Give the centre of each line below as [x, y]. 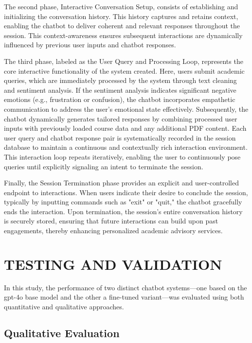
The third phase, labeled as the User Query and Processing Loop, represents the [124, 61]
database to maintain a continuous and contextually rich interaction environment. [126, 147]
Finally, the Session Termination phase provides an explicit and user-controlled [121, 183]
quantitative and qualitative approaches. [64, 306]
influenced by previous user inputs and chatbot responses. [90, 45]
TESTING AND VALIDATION [113, 264]
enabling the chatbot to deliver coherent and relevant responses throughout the [122, 26]
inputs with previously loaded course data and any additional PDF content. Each [125, 128]
